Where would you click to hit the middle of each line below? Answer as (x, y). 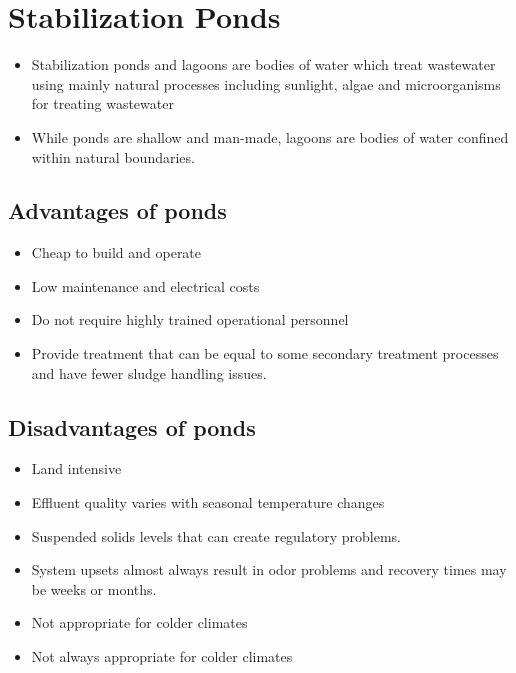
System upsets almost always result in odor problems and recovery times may (269, 569)
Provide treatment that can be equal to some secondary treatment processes (265, 353)
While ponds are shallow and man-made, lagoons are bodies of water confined (270, 136)
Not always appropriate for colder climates (162, 656)
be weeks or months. (94, 588)
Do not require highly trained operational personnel (190, 319)
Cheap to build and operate (116, 252)
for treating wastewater (102, 103)
